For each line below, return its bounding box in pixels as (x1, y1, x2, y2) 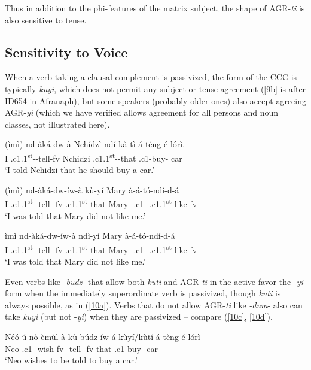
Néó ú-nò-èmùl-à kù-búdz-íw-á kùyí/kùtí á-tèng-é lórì (5, 330, 200, 343)
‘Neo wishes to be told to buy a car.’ (5, 354, 138, 366)
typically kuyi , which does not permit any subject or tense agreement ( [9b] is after (5, 82, 306, 95)
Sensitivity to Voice (5, 43, 128, 61)
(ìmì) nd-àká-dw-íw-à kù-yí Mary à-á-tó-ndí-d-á (5, 183, 179, 196)
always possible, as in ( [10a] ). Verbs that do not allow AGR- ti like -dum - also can (5, 298, 303, 311)
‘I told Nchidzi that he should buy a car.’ (5, 163, 155, 176)
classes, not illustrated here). (5, 117, 110, 130)
